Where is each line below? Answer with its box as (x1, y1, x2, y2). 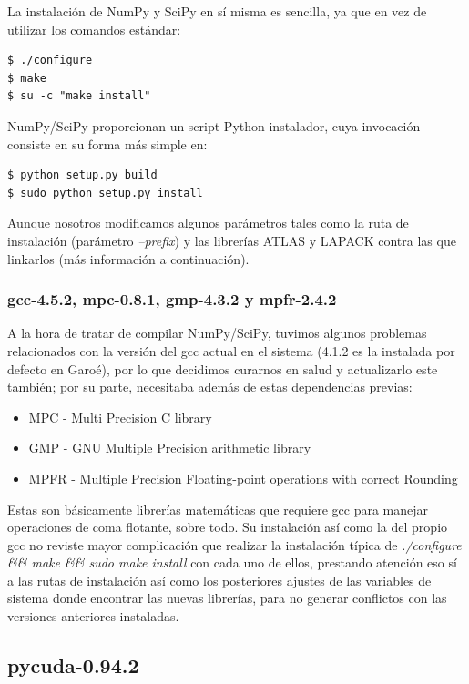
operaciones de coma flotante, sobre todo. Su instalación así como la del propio (7, 517, 448, 536)
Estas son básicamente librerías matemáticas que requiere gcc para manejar (7, 499, 429, 518)
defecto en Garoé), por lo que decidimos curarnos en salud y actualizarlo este (7, 359, 438, 378)
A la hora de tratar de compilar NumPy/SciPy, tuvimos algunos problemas (7, 323, 427, 342)
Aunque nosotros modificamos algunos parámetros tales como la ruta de (7, 213, 409, 232)
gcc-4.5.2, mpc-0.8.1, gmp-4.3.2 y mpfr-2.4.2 (7, 288, 337, 311)
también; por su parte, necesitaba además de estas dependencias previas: (7, 377, 413, 396)
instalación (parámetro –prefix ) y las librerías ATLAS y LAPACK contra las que (7, 230, 456, 250)
